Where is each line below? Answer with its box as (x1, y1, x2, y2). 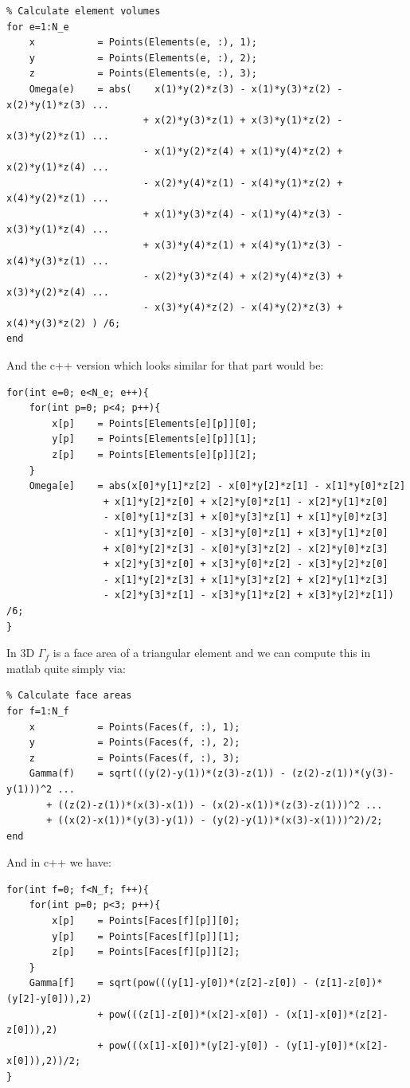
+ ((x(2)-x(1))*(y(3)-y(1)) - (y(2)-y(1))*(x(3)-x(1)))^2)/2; (46, 815, 383, 827)
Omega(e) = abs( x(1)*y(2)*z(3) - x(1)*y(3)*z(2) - (29, 83, 343, 95)
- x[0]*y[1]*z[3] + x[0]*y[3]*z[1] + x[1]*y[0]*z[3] (103, 511, 389, 523)
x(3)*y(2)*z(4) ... (6, 286, 109, 298)
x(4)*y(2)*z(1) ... (6, 193, 109, 205)
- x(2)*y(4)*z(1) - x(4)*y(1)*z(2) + (143, 177, 343, 189)
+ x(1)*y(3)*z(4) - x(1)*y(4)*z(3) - (143, 208, 343, 220)
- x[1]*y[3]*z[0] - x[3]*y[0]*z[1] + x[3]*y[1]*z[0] (103, 527, 389, 538)
